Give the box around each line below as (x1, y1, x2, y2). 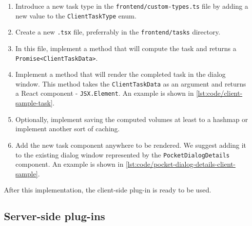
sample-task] (15, 98, 53, 108)
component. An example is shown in (15, 159, 124, 169)
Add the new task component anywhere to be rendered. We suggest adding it (15, 139, 247, 150)
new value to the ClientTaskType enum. (15, 10, 136, 20)
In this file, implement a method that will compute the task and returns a (15, 43, 236, 53)
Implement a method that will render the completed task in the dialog (15, 69, 226, 79)
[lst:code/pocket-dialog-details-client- (125, 159, 236, 169)
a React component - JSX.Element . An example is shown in (15, 88, 194, 98)
